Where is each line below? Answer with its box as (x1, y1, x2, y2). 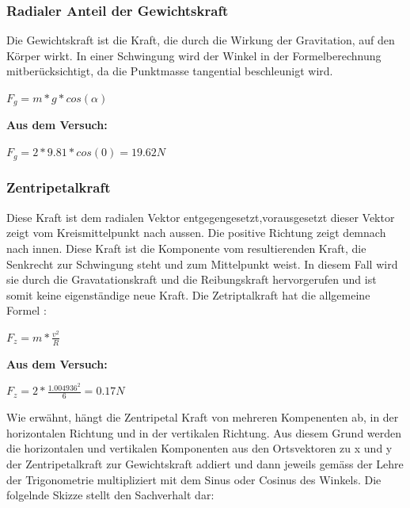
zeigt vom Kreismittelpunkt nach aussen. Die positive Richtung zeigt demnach (6, 224, 386, 241)
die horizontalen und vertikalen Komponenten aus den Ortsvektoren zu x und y (6, 440, 393, 456)
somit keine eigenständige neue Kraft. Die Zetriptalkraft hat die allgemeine (6, 286, 370, 303)
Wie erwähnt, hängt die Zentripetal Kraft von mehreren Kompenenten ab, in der (6, 409, 399, 426)
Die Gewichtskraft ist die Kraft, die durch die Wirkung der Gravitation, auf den (6, 32, 395, 48)
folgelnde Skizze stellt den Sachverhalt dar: (6, 487, 214, 503)
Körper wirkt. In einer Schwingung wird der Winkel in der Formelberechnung (6, 47, 382, 63)
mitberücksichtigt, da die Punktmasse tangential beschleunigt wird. (6, 63, 333, 79)
